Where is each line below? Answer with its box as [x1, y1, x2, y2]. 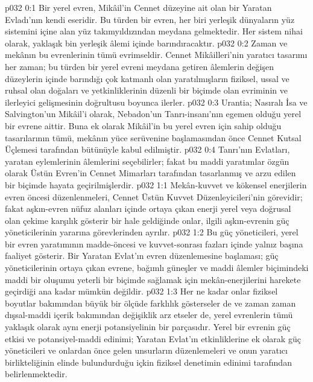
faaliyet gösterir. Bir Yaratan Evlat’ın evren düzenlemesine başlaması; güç [5, 249, 279, 262]
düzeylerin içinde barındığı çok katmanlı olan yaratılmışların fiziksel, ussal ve [5, 72, 289, 84]
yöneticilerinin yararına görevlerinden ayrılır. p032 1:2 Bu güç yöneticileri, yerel [5, 226, 299, 238]
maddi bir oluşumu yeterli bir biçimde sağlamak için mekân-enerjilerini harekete [5, 273, 301, 285]
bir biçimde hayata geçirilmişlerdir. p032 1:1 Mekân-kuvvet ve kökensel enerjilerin [5, 178, 307, 191]
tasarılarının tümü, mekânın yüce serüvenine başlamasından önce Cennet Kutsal [5, 131, 302, 144]
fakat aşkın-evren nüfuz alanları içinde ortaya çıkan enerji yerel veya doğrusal [5, 202, 291, 215]
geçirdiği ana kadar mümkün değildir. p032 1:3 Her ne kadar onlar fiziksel [5, 285, 278, 298]
